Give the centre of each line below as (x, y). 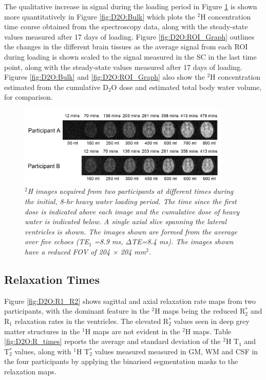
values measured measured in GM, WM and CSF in (176, 351)
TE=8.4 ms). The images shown (183, 241)
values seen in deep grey (212, 321)
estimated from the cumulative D (56, 87)
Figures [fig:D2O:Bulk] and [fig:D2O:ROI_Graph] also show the (104, 77)
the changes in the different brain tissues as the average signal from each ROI (126, 47)
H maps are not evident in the (132, 331)
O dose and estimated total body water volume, (186, 87)
